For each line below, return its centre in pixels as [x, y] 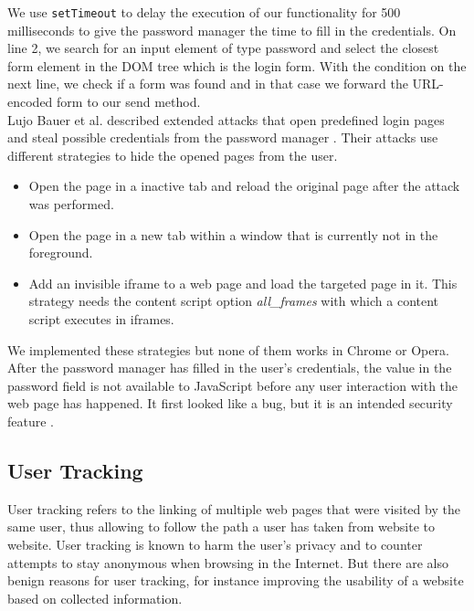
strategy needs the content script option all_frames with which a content [234, 301]
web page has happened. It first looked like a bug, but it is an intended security [230, 403]
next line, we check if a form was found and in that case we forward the [208, 84]
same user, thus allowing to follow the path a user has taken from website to [221, 527]
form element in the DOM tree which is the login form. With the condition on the [237, 65]
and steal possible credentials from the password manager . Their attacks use [223, 137]
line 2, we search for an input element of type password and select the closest [223, 48]
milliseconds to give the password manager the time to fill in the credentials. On [232, 30]
